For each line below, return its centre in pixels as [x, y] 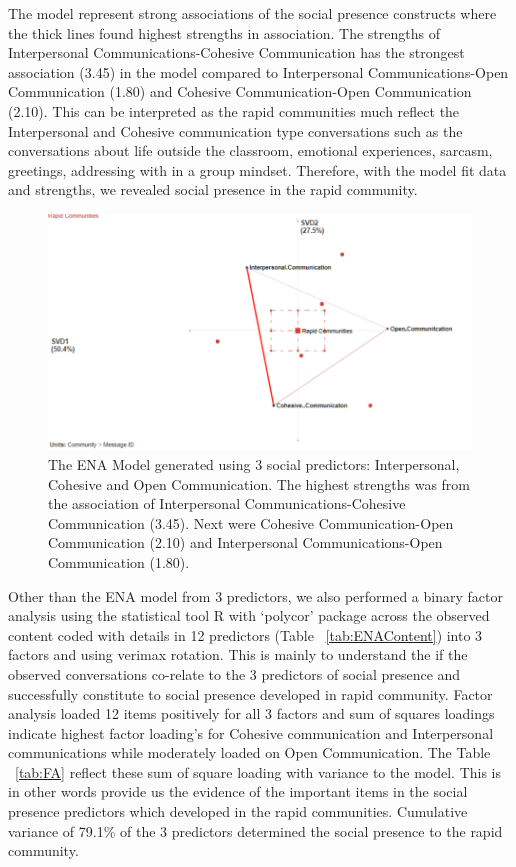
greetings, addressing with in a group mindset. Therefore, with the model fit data [257, 169]
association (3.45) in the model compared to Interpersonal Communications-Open [258, 71]
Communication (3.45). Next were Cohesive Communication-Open [251, 522]
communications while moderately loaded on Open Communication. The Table [249, 752]
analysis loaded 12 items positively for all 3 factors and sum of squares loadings [251, 713]
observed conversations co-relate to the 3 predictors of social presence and [234, 673]
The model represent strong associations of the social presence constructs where [252, 13]
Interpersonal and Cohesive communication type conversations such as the [235, 130]
